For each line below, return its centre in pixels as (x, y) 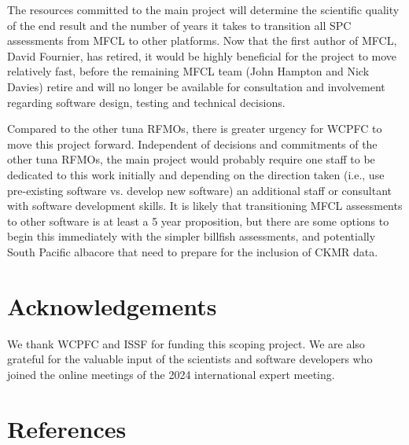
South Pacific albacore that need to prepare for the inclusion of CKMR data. (193, 251)
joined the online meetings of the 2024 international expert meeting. (171, 374)
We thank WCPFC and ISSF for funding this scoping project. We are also (186, 343)
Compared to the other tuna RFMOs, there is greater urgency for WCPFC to (195, 129)
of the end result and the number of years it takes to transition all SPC (179, 25)
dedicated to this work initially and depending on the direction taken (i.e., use (196, 174)
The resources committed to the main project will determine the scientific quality (203, 9)
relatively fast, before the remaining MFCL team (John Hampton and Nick (188, 71)
